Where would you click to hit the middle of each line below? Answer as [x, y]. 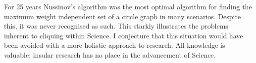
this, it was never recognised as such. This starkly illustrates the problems [116, 26]
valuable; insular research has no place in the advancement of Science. [110, 54]
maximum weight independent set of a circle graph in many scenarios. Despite [123, 16]
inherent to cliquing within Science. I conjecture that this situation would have [124, 35]
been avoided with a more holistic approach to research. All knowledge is [115, 45]
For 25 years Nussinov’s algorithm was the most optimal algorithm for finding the [128, 6]
